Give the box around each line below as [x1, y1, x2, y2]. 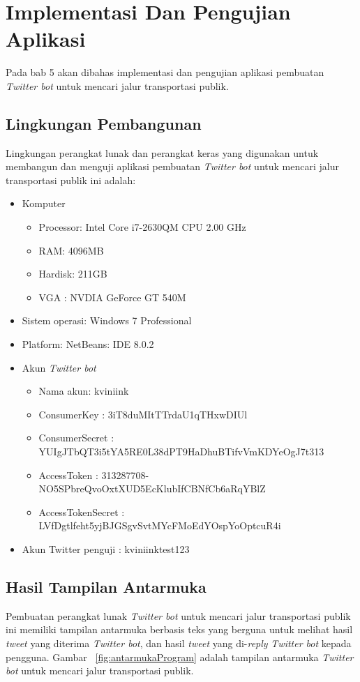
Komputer [22, 196, 66, 211]
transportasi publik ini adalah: [6, 172, 136, 187]
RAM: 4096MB [38, 243, 104, 257]
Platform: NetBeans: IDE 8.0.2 [22, 337, 154, 351]
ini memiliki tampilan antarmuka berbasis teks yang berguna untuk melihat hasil [6, 622, 353, 637]
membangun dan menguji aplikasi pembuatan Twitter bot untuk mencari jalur [6, 159, 339, 174]
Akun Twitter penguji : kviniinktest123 [22, 541, 190, 556]
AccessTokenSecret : [38, 504, 125, 519]
